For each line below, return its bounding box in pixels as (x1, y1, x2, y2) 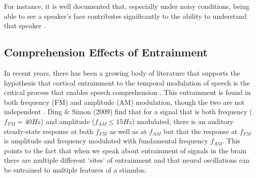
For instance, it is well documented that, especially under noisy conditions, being (4, 1, 250, 11)
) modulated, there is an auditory (132, 116, 234, 126)
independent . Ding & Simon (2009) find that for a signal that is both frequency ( (4, 106, 253, 117)
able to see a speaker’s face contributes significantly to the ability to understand (4, 10, 247, 21)
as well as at (109, 126, 147, 136)
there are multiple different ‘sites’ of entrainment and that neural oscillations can (4, 155, 250, 165)
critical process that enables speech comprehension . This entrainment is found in (4, 87, 251, 97)
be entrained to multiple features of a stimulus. (4, 164, 147, 175)
